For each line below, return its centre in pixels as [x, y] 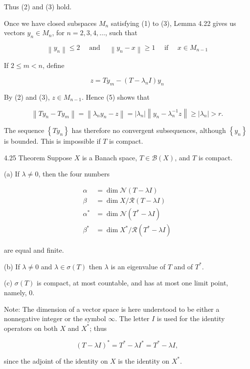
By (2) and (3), [27, 97]
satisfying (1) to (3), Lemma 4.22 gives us [173, 23]
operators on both [31, 328]
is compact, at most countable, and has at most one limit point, [133, 283]
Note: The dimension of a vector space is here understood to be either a [112, 309]
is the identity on [144, 360]
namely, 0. [19, 292]
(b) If [12, 266]
